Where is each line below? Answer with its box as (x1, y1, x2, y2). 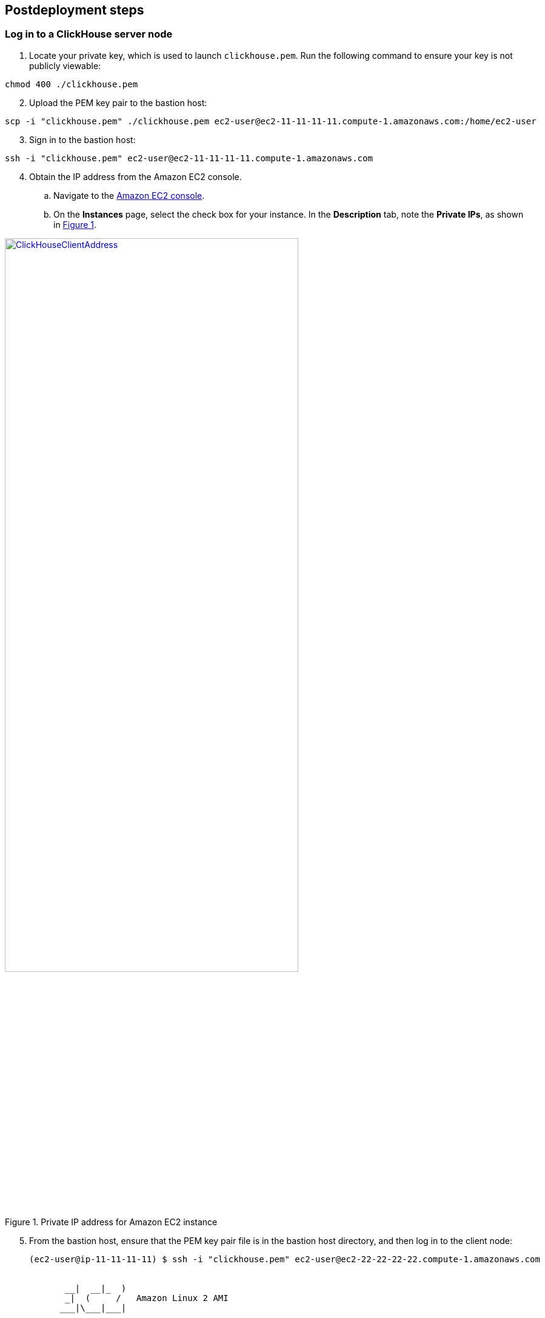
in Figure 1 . (53, 219, 97, 230)
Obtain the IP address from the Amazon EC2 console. (29, 171, 242, 182)
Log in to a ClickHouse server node (5, 28, 173, 41)
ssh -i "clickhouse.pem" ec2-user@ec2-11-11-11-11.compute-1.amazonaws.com (5, 153, 373, 163)
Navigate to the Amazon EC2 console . (53, 190, 205, 201)
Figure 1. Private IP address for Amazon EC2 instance (5, 1216, 218, 1227)
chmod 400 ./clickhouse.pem (5, 79, 138, 89)
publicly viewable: (29, 60, 101, 71)
